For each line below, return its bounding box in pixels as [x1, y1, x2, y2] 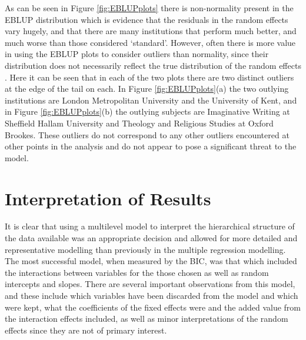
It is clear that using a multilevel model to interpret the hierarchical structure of [5, 220, 295, 232]
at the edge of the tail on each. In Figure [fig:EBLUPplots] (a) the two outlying [5, 82, 289, 95]
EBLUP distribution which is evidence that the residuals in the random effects [5, 13, 288, 25]
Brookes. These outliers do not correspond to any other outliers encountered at [5, 128, 290, 141]
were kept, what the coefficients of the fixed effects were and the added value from [5, 301, 301, 313]
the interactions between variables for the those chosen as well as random [5, 266, 269, 278]
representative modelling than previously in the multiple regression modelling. [5, 243, 286, 255]
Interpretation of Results [5, 186, 211, 210]
